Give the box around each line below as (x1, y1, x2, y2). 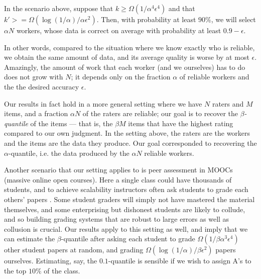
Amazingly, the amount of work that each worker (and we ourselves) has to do (4, 61, 245, 72)
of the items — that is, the (30, 118, 113, 128)
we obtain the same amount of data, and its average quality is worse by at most (4, 52, 249, 62)
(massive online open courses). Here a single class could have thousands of (4, 174, 232, 184)
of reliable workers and (179, 71, 249, 82)
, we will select (211, 14, 256, 24)
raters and (212, 98, 244, 109)
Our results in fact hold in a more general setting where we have (4, 98, 202, 109)
